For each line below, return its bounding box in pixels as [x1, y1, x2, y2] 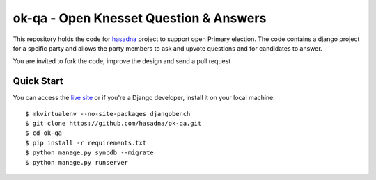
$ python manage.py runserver [25, 158, 129, 166]
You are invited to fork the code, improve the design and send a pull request [13, 57, 231, 65]
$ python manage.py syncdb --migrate [25, 149, 155, 156]
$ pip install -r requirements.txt [25, 139, 147, 147]
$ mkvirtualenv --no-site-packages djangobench [25, 110, 191, 117]
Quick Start [13, 75, 63, 87]
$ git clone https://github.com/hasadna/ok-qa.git [25, 120, 202, 128]
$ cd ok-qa [25, 129, 63, 137]
